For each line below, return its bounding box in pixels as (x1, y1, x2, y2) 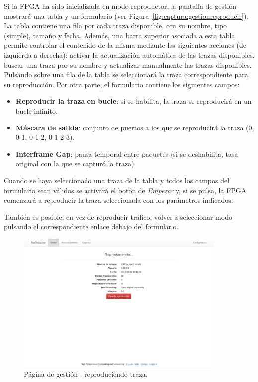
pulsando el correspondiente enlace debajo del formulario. (4, 221, 179, 232)
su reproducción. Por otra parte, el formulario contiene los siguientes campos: (4, 79, 240, 89)
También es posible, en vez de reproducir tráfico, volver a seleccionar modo (4, 211, 232, 222)
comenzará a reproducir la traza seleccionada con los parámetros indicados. (4, 195, 233, 205)
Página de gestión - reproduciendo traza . (24, 369, 148, 379)
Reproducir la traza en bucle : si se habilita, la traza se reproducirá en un (15, 96, 252, 106)
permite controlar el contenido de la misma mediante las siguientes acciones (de (4, 40, 246, 50)
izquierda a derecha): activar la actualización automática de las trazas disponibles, (4, 49, 255, 60)
